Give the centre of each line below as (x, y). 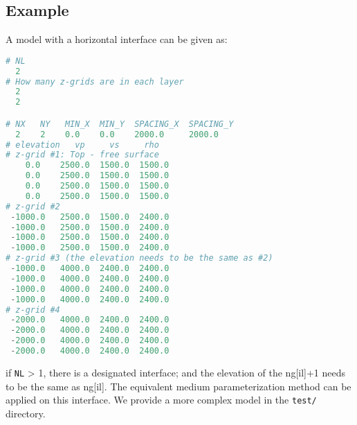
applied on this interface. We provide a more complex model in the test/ (161, 400)
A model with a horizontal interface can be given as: (117, 39)
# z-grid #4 (33, 310)
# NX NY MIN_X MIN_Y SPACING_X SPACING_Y (120, 124)
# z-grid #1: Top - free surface (82, 155)
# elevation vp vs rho (82, 145)
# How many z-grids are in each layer (95, 81)
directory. (26, 413)
